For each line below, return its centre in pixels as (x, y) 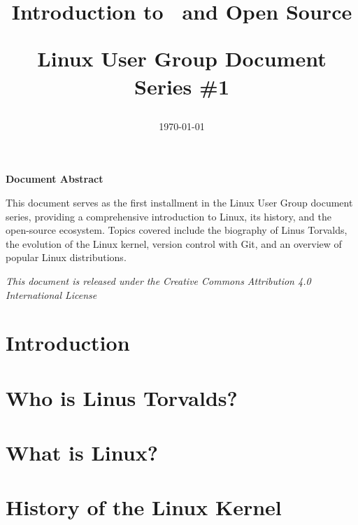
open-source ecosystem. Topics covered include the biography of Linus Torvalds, (177, 230)
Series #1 (182, 86)
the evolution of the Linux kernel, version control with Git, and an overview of (174, 243)
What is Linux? (82, 453)
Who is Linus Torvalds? (122, 397)
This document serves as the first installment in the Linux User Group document (179, 202)
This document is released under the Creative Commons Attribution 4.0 (158, 280)
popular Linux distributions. (66, 257)
